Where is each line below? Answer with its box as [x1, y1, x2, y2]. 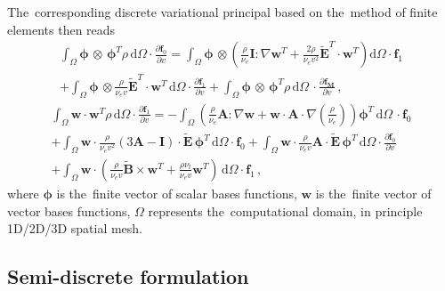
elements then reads [7, 20, 116, 38]
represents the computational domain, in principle [148, 201, 423, 220]
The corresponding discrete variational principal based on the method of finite [7, 3, 438, 20]
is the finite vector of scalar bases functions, [56, 183, 297, 202]
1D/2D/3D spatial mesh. [7, 219, 143, 238]
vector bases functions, [7, 201, 131, 220]
